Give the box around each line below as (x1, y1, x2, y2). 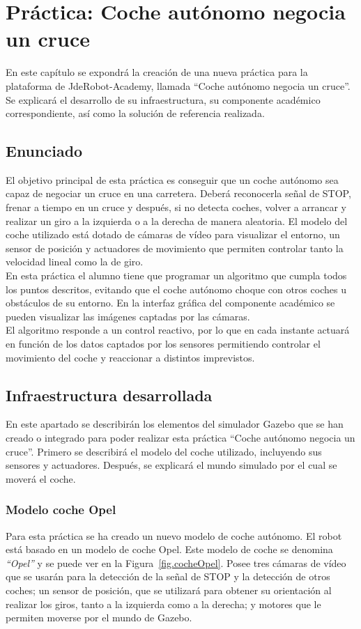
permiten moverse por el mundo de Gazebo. (6, 610, 192, 625)
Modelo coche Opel (6, 501, 116, 518)
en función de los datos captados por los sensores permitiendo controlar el (6, 336, 321, 351)
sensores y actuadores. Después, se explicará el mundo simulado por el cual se (6, 458, 337, 472)
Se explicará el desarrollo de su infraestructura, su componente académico (6, 92, 321, 107)
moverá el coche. (6, 471, 76, 486)
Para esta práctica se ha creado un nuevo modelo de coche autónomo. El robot (6, 528, 342, 543)
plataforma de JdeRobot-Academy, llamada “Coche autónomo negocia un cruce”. (6, 78, 351, 93)
